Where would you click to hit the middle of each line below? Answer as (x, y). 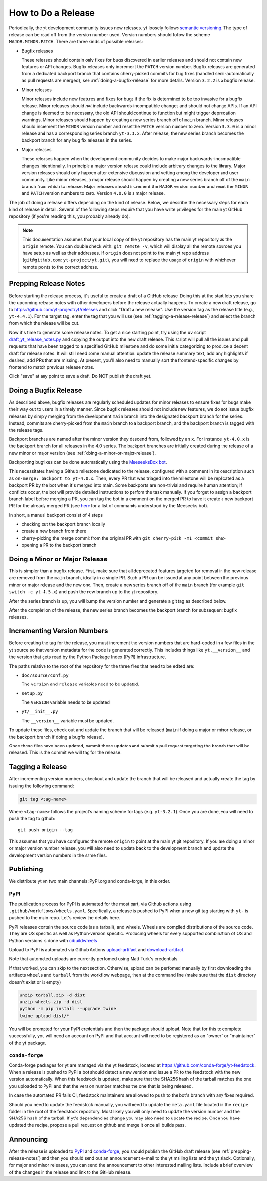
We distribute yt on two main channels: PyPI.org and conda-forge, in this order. (90, 881)
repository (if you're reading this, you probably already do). (69, 216)
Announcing (29, 1139)
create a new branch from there (54, 531)
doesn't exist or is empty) (35, 982)
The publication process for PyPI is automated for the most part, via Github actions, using (100, 904)
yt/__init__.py (40, 712)
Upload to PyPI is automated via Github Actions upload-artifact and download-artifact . (97, 950)
